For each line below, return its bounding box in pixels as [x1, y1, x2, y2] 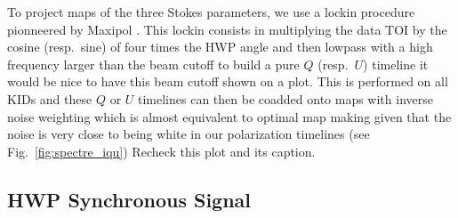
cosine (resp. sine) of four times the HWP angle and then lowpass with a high [7, 37, 433, 56]
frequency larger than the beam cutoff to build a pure [7, 54, 300, 73]
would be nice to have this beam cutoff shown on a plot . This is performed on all [7, 72, 448, 91]
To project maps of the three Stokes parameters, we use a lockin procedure [7, 3, 415, 20]
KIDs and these [7, 89, 92, 108]
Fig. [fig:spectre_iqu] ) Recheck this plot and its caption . [7, 141, 316, 160]
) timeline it [363, 54, 429, 73]
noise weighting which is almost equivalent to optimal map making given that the [7, 107, 452, 125]
